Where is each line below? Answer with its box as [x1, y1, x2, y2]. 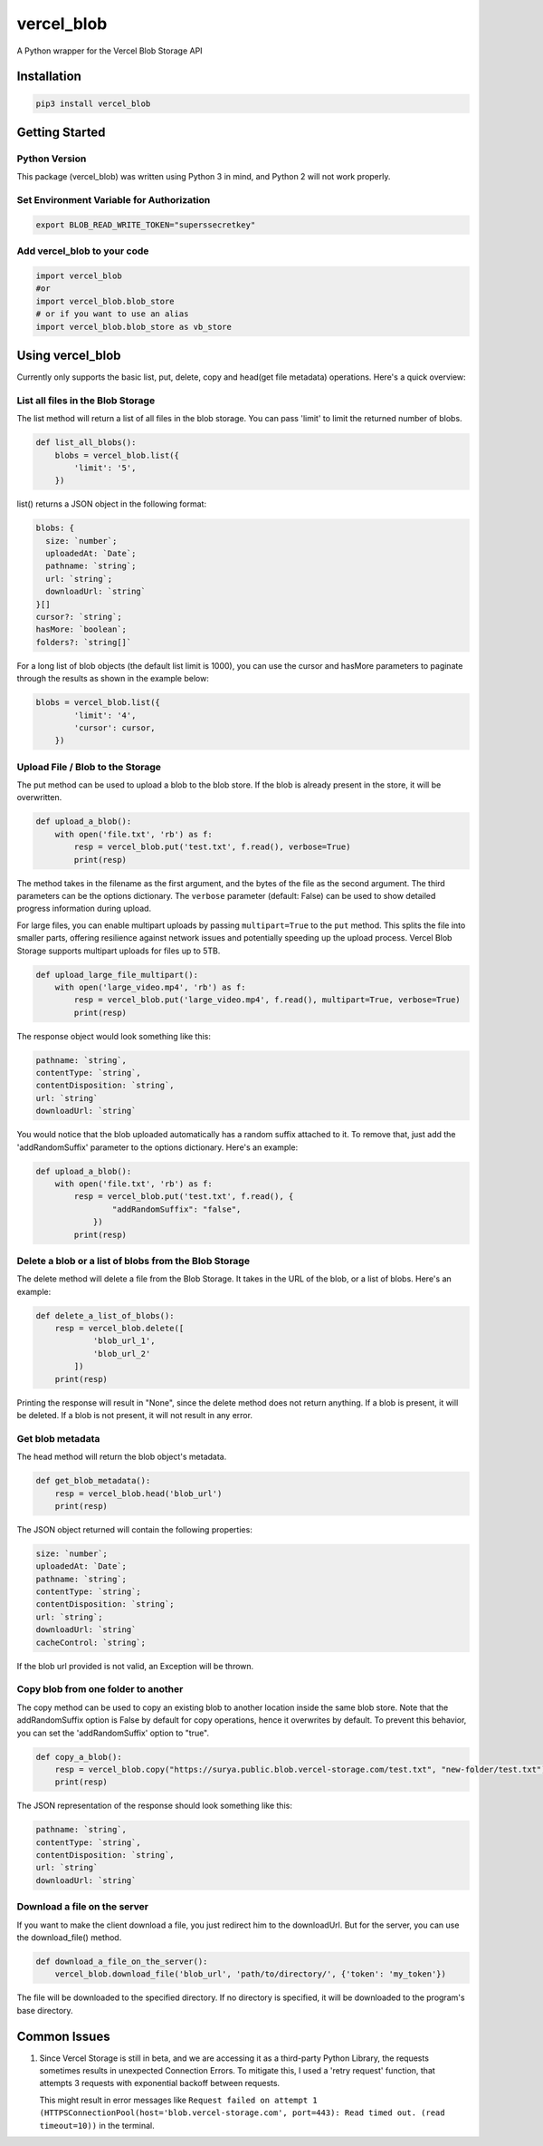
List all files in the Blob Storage [16, 394, 156, 407]
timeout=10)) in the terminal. [39, 2120, 155, 2131]
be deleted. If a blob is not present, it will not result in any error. [16, 1410, 253, 1421]
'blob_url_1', [92, 1336, 156, 1346]
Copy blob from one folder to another [16, 1683, 184, 1696]
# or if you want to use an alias [35, 309, 189, 319]
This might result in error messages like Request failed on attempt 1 [39, 2094, 318, 2105]
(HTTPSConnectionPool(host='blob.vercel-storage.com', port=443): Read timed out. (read [39, 2108, 445, 2118]
